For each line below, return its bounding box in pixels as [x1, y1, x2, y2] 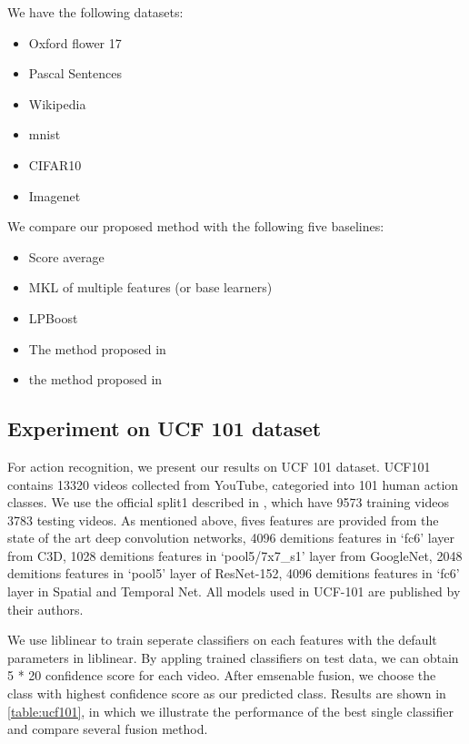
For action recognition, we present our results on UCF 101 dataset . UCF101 [7, 456, 431, 475]
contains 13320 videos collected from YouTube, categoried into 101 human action [7, 474, 459, 494]
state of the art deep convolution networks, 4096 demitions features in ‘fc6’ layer [7, 528, 454, 547]
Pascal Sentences [28, 64, 123, 83]
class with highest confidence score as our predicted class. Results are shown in [7, 684, 446, 703]
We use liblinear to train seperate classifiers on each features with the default [7, 630, 437, 649]
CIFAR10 [28, 155, 82, 174]
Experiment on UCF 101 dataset [7, 414, 322, 443]
